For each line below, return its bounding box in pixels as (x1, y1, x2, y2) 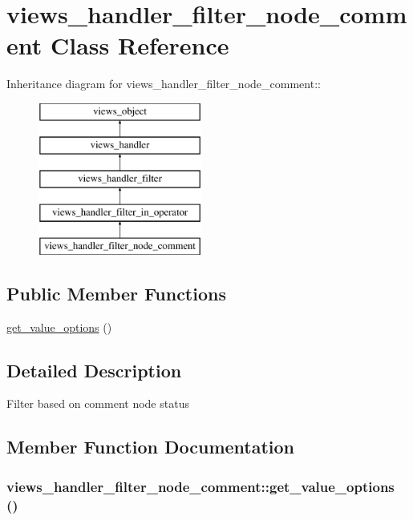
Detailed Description (6, 357, 182, 382)
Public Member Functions (6, 280, 226, 305)
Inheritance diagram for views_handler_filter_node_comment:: (6, 75, 321, 92)
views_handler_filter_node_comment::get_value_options (6, 476, 395, 496)
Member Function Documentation (6, 434, 295, 459)
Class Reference (50, 29, 229, 62)
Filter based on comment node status (6, 395, 189, 412)
